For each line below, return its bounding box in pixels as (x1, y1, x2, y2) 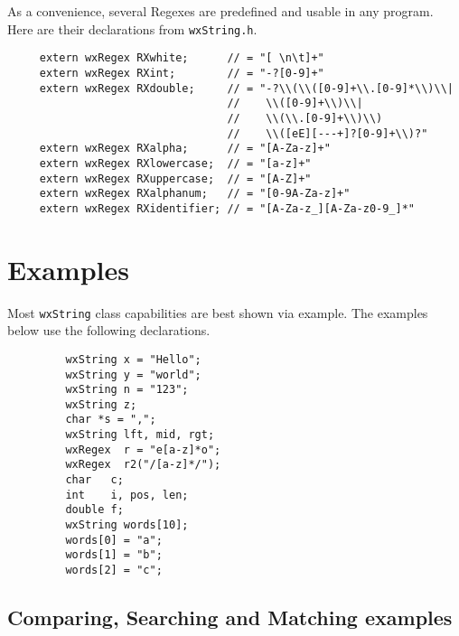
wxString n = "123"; (65, 383, 189, 397)
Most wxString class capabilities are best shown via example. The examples (7, 303, 428, 322)
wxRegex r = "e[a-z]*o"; (65, 443, 221, 456)
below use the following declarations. (7, 321, 211, 340)
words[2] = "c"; (65, 564, 163, 577)
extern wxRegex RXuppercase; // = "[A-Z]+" (39, 172, 312, 185)
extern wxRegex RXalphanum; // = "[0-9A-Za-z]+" (39, 187, 351, 201)
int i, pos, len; (65, 488, 189, 501)
